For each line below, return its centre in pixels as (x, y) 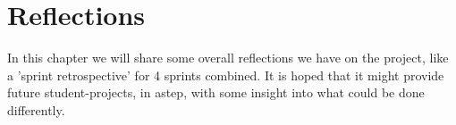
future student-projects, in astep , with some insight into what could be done (216, 92)
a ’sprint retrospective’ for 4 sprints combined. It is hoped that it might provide (226, 75)
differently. (36, 109)
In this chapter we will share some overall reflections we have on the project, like (228, 58)
